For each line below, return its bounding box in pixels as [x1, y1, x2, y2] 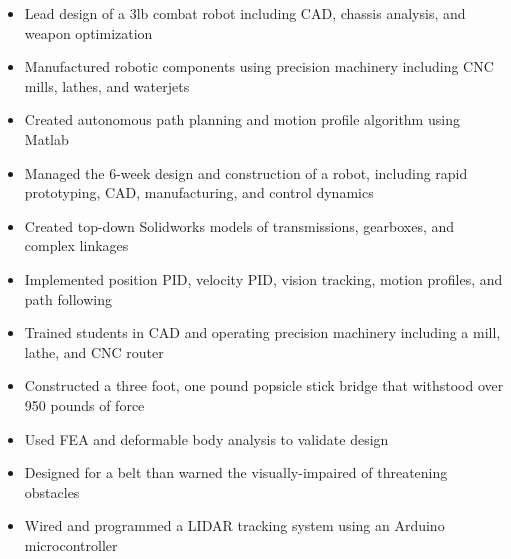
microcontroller [24, 534, 118, 555]
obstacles [24, 481, 80, 502]
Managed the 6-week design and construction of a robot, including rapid [24, 162, 468, 183]
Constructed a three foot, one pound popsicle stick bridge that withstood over [24, 375, 504, 396]
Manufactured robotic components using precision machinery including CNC [24, 56, 494, 77]
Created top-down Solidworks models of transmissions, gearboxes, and [24, 215, 455, 236]
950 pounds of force [24, 394, 145, 415]
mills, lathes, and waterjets [24, 75, 190, 96]
